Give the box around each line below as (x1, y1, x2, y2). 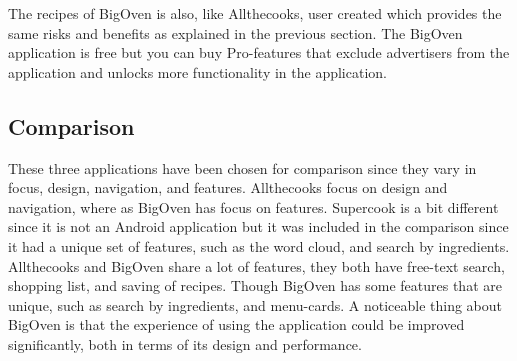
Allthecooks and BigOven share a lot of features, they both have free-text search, (8, 255, 505, 276)
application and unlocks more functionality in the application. (8, 61, 387, 82)
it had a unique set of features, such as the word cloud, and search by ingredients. (8, 235, 510, 256)
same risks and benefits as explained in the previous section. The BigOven (8, 22, 463, 43)
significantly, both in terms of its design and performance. (8, 333, 362, 354)
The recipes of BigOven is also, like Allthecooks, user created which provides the (8, 3, 502, 23)
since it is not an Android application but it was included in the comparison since (8, 216, 509, 237)
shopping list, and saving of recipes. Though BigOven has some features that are (8, 275, 502, 296)
